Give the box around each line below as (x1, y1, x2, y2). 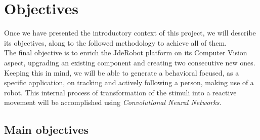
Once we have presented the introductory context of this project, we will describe (4, 27, 256, 38)
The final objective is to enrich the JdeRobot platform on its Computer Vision (4, 47, 247, 58)
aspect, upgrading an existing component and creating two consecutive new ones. (4, 57, 255, 67)
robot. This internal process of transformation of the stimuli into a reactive (4, 87, 237, 97)
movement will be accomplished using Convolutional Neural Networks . (4, 97, 222, 108)
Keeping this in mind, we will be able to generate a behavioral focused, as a (4, 67, 239, 78)
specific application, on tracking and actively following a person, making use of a (4, 77, 254, 88)
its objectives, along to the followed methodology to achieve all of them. (4, 37, 227, 48)
